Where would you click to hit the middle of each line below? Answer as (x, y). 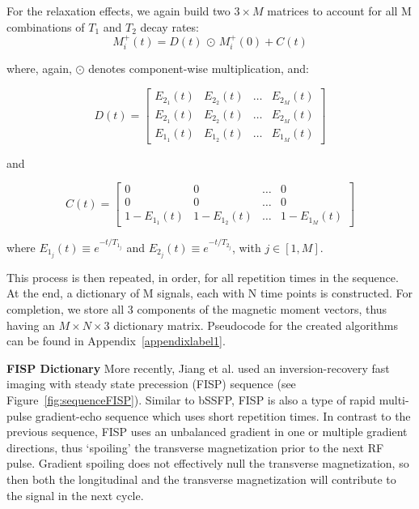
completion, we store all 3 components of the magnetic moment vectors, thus (197, 309)
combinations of (46, 26)
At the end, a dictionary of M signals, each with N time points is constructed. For (209, 293)
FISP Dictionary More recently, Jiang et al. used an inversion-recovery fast (198, 368)
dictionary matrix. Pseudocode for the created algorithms (256, 325)
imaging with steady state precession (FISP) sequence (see (151, 384)
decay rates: (169, 26)
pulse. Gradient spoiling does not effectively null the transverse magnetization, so (208, 463)
